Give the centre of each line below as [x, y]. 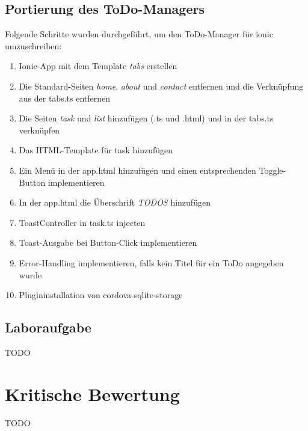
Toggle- [273, 170]
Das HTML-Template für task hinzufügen [96, 150]
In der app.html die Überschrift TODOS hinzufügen [115, 202]
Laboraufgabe [48, 327]
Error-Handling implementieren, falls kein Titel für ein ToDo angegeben [151, 262]
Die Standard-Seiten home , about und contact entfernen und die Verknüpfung [161, 86]
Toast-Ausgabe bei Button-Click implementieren [108, 243]
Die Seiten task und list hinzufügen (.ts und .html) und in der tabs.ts [146, 118]
